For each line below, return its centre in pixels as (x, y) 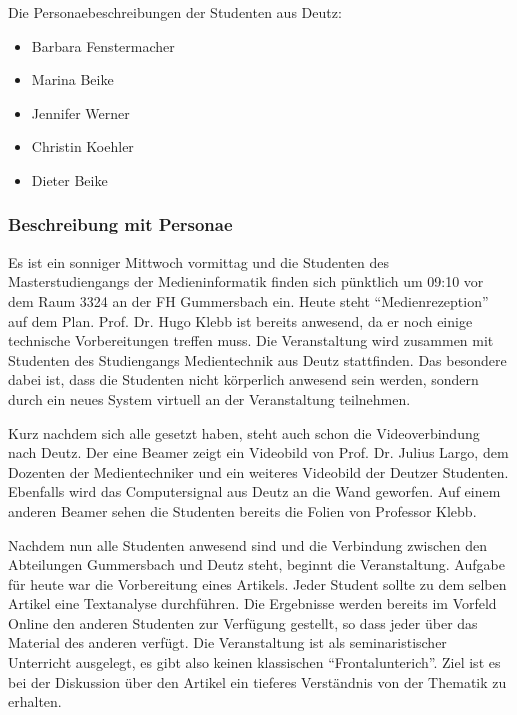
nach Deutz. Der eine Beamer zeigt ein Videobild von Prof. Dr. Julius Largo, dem (258, 452)
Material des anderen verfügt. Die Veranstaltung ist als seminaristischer (227, 642)
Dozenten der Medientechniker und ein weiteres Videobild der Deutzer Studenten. (258, 471)
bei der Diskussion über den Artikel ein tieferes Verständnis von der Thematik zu (257, 681)
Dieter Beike (69, 179)
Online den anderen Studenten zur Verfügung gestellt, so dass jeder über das (243, 622)
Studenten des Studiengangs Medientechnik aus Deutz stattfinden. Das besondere (257, 359)
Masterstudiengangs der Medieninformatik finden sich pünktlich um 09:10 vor (246, 281)
